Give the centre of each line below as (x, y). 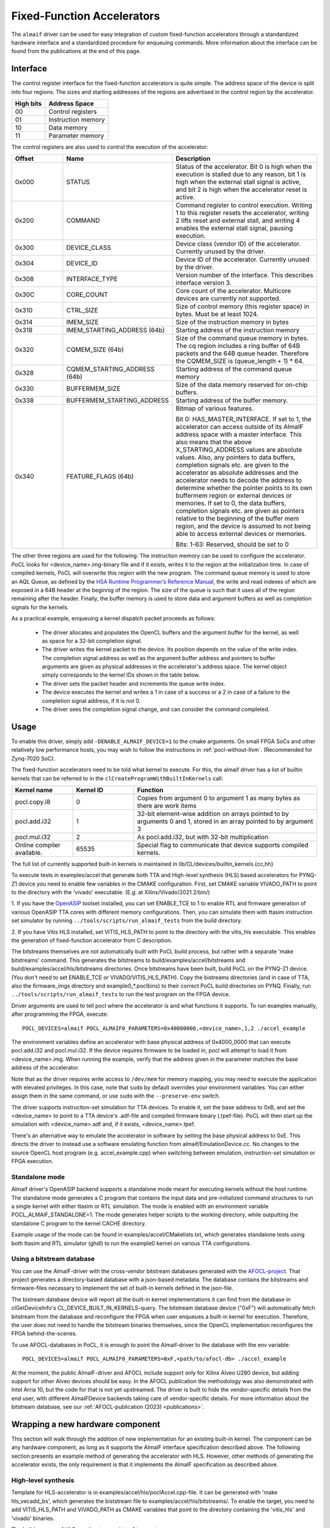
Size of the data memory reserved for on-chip (242, 385)
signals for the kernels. (40, 607)
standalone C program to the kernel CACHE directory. (79, 1223)
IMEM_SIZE (82, 322)
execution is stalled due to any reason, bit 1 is (241, 174)
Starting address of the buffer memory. (232, 400)
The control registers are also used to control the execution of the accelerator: (110, 147)
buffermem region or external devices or (234, 496)
